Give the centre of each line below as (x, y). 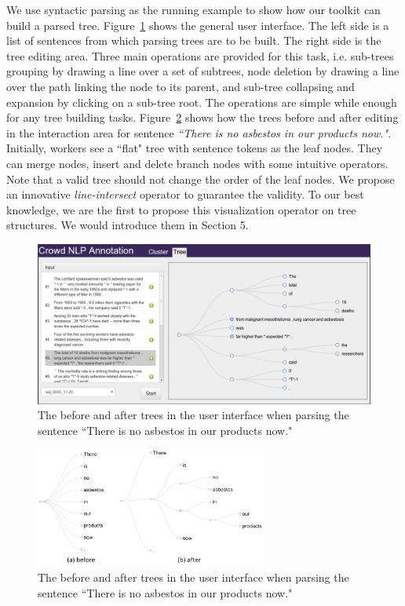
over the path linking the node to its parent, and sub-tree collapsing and (181, 86)
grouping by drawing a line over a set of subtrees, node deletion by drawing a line (203, 71)
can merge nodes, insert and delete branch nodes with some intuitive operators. (197, 163)
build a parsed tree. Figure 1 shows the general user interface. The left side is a (198, 25)
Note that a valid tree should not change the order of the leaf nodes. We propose (201, 179)
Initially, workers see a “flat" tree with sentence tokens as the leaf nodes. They (195, 148)
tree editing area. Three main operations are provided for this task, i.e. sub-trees (200, 55)
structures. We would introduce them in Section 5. (128, 225)
